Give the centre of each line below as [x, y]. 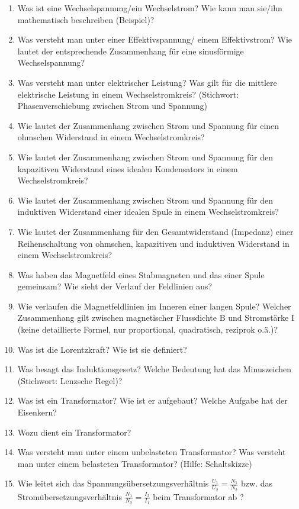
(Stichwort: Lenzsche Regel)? [70, 380]
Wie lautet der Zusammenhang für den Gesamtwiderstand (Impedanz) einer [155, 231]
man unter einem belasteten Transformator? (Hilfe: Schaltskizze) [135, 463]
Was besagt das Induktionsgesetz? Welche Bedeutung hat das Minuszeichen [155, 369]
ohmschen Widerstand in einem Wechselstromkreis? [111, 137]
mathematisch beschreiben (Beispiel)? [86, 19]
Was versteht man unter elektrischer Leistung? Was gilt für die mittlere [147, 82]
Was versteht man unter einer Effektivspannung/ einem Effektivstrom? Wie [155, 39]
